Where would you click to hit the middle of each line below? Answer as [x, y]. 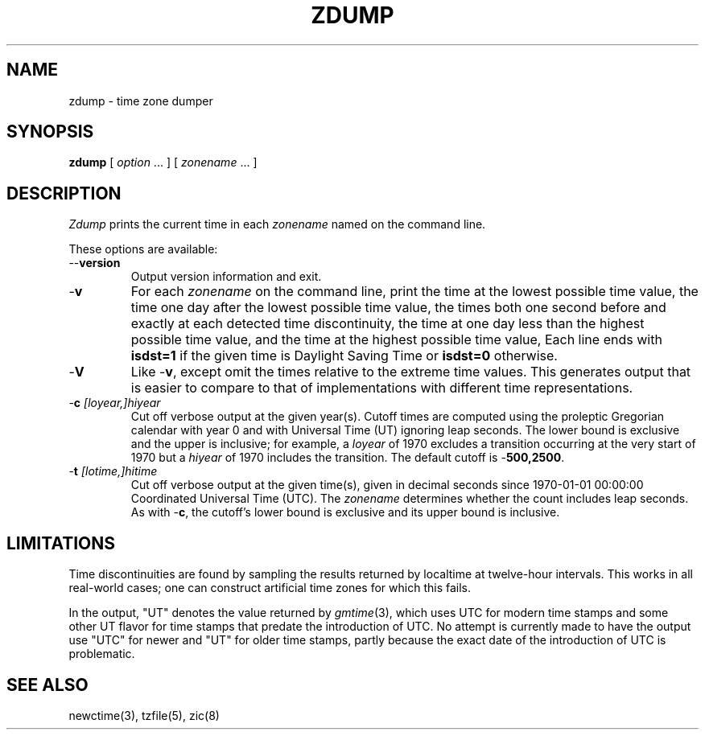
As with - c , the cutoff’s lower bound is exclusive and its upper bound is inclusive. [345, 512]
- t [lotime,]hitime [113, 471]
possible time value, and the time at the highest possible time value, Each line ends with [396, 340]
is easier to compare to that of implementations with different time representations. [382, 388]
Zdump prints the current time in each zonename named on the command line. [277, 224]
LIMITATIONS [61, 543]
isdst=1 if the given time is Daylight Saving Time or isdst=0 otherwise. [344, 356]
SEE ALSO [47, 685]
